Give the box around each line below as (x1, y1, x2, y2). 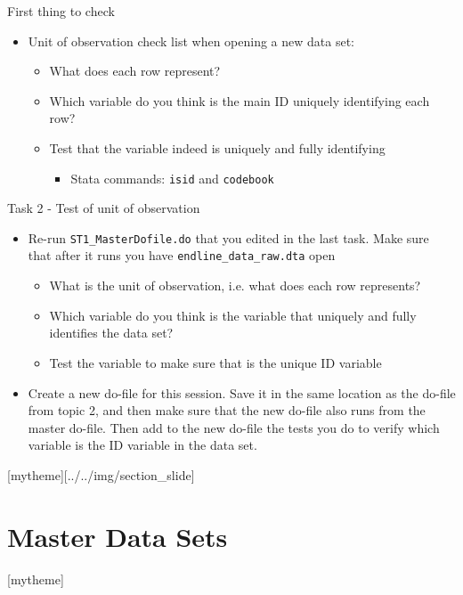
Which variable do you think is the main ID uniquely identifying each (49, 91, 430, 110)
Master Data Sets (7, 518, 228, 554)
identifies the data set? (49, 323, 174, 342)
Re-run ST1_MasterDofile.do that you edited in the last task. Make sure (28, 228, 429, 247)
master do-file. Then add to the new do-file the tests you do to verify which (28, 418, 440, 436)
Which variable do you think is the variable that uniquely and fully (49, 306, 417, 324)
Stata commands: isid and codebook (70, 168, 274, 187)
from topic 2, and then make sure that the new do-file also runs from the (28, 401, 426, 420)
